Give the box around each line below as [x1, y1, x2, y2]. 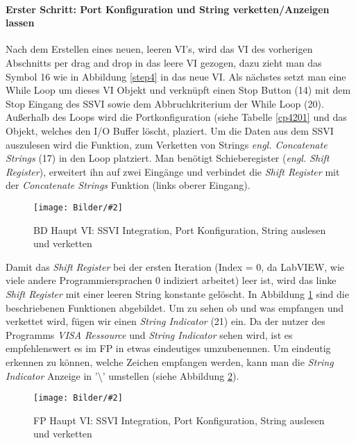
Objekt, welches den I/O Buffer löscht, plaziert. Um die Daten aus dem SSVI [6, 123, 334, 137]
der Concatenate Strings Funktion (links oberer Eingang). [6, 178, 251, 192]
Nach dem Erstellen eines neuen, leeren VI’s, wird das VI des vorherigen [6, 42, 313, 56]
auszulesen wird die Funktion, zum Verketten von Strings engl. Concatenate [6, 137, 328, 151]
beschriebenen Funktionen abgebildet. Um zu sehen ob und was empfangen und [6, 300, 344, 315]
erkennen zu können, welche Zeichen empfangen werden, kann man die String [6, 354, 334, 369]
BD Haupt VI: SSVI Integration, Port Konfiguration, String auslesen [33, 222, 326, 237]
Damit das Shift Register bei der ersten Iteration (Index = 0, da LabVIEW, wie [6, 259, 345, 274]
